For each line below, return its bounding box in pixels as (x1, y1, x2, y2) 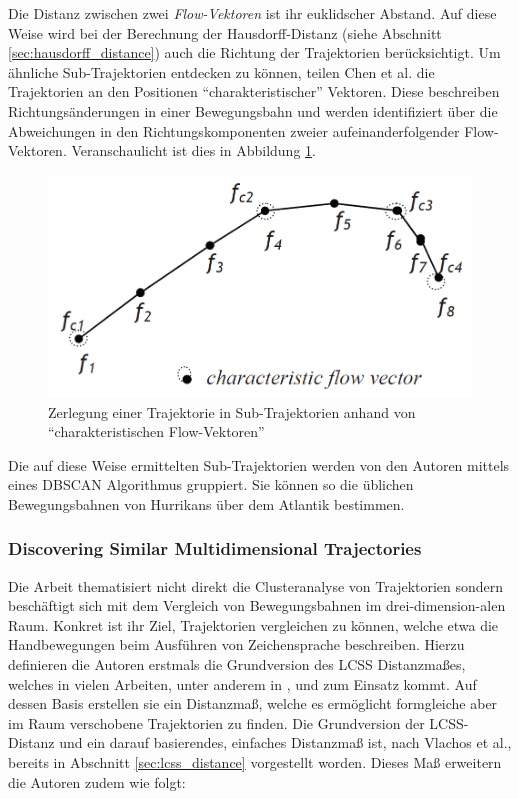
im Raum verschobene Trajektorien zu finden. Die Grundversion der (8, 712, 425, 733)
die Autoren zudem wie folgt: (8, 771, 186, 792)
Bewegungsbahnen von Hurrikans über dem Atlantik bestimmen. (8, 493, 405, 514)
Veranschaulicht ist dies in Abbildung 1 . (71, 140, 316, 161)
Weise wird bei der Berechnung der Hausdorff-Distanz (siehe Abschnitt (8, 22, 442, 43)
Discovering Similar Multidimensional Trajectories (8, 536, 422, 561)
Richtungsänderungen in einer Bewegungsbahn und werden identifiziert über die (8, 100, 498, 121)
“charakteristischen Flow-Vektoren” (48, 421, 265, 442)
